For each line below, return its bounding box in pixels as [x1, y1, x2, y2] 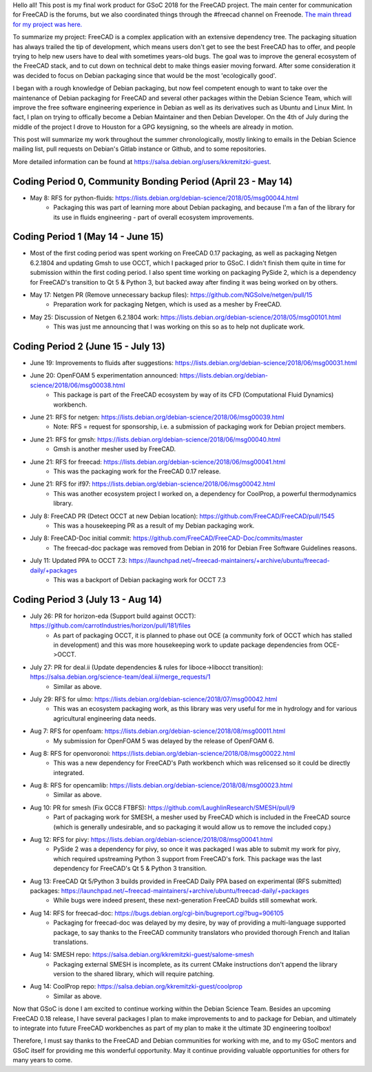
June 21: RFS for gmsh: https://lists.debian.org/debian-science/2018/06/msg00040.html [30, 435, 281, 444]
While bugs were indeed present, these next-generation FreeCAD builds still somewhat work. [53, 896, 318, 905]
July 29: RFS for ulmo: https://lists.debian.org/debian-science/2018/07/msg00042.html [30, 694, 278, 703]
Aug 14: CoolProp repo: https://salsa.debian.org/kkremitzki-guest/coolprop [30, 982, 242, 991]
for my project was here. [12, 20, 83, 28]
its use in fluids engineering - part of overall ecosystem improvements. [53, 213, 254, 221]
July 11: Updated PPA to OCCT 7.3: [30, 557, 127, 565]
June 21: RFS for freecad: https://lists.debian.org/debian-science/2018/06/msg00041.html [30, 457, 286, 466]
